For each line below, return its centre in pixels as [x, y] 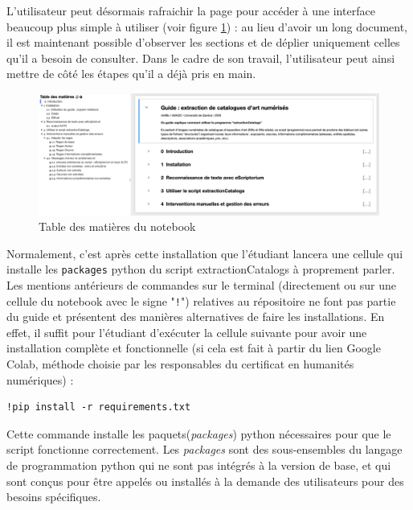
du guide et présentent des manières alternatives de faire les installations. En [196, 317]
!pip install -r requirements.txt [99, 407]
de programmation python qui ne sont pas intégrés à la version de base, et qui [199, 465]
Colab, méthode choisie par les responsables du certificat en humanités [180, 363]
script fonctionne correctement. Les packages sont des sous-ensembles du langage [204, 449]
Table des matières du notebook [117, 226]
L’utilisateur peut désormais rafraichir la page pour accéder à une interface [191, 10]
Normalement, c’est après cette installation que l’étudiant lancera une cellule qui [205, 253]
